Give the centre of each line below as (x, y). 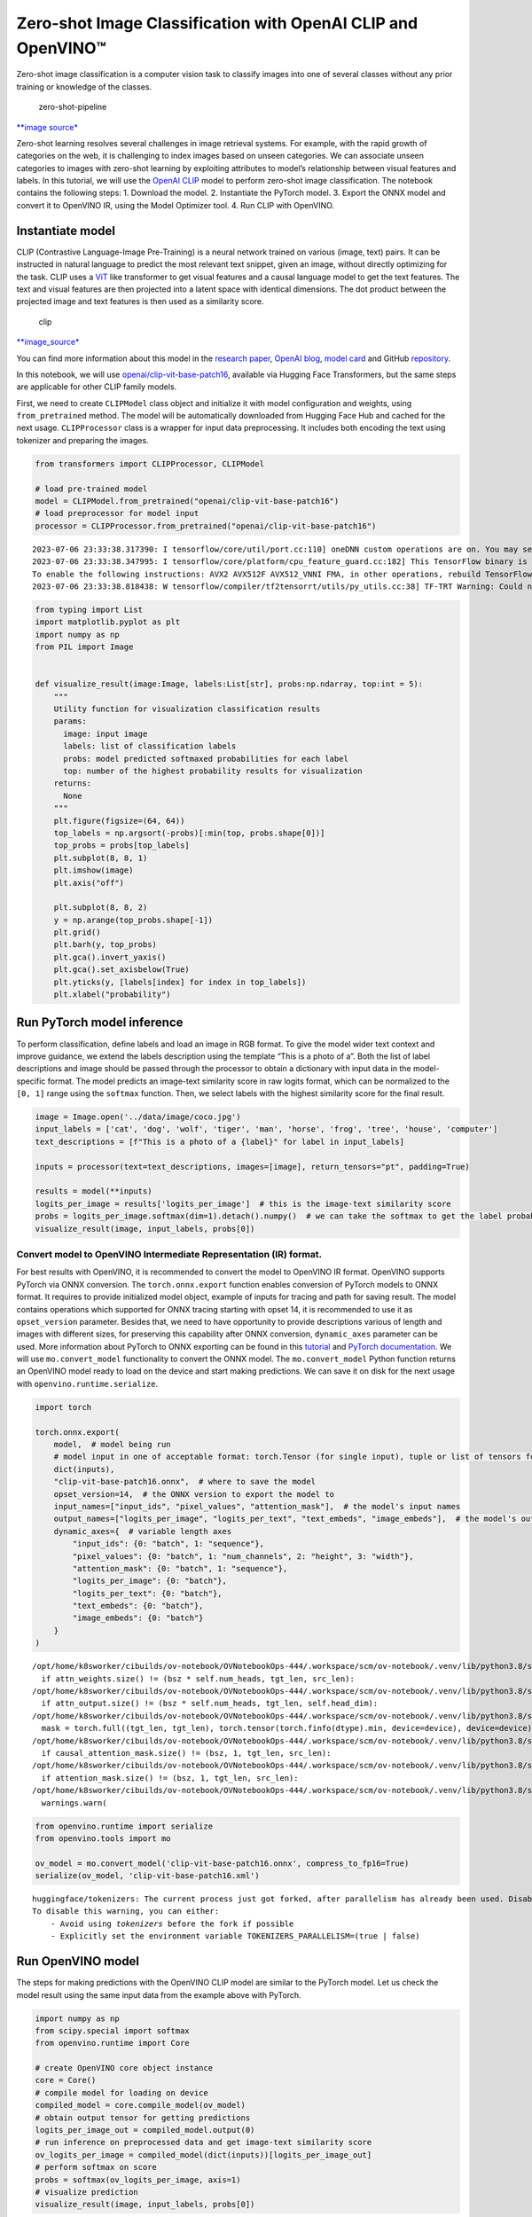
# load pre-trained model (91, 489)
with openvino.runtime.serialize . (87, 1383)
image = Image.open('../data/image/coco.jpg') (138, 1117)
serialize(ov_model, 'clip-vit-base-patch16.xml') (148, 1876)
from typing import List (89, 609)
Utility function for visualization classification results (187, 709)
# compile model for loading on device (121, 2092)
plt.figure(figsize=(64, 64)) (119, 821)
